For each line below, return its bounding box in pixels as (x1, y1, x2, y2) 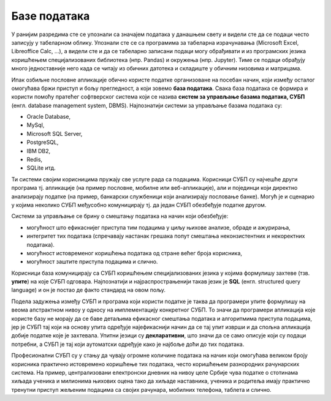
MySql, (26, 121, 45, 129)
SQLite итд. (26, 164, 56, 171)
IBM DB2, (26, 147, 51, 154)
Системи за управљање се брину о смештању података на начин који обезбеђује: (11, 212, 229, 220)
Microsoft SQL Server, (26, 130, 83, 137)
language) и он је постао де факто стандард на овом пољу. (11, 287, 165, 294)
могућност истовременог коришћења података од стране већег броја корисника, (26, 249, 242, 257)
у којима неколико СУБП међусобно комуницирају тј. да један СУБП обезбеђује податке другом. (11, 201, 267, 208)
